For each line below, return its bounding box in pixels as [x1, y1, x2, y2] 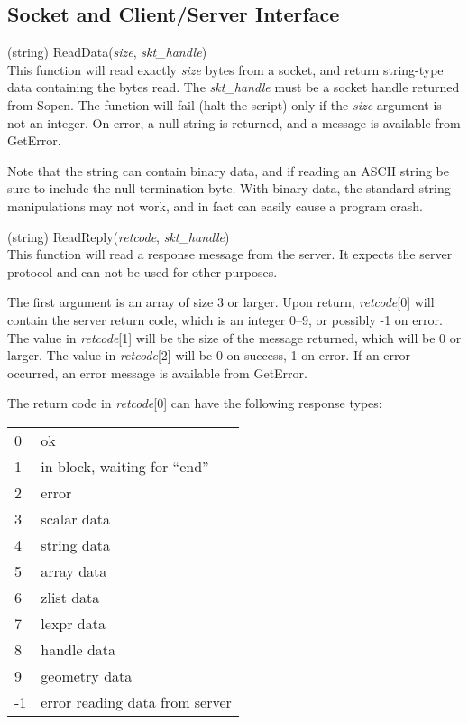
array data [41, 560, 107, 581]
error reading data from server [41, 691, 232, 712]
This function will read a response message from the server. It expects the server [7, 245, 453, 264]
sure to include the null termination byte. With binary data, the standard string [7, 179, 451, 198]
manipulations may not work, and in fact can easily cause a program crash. [7, 196, 423, 215]
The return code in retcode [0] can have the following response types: [7, 394, 382, 413]
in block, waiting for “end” [41, 455, 209, 477]
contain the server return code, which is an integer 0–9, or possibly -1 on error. [7, 310, 443, 329]
